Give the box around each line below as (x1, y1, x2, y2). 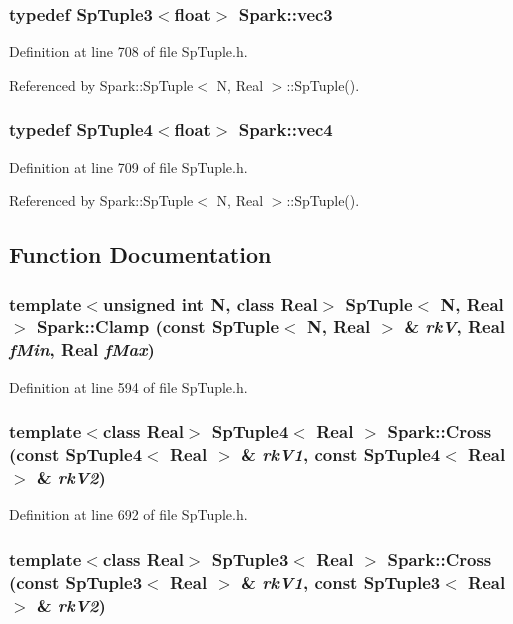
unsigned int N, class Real (102, 291, 318, 316)
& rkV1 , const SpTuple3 (241, 569, 441, 594)
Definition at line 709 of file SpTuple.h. (9, 156, 248, 177)
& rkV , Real (404, 314, 506, 339)
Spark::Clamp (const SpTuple (36, 314, 280, 339)
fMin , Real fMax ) (9, 337, 155, 362)
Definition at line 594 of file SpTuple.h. (9, 376, 248, 397)
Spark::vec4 (238, 117, 333, 142)
